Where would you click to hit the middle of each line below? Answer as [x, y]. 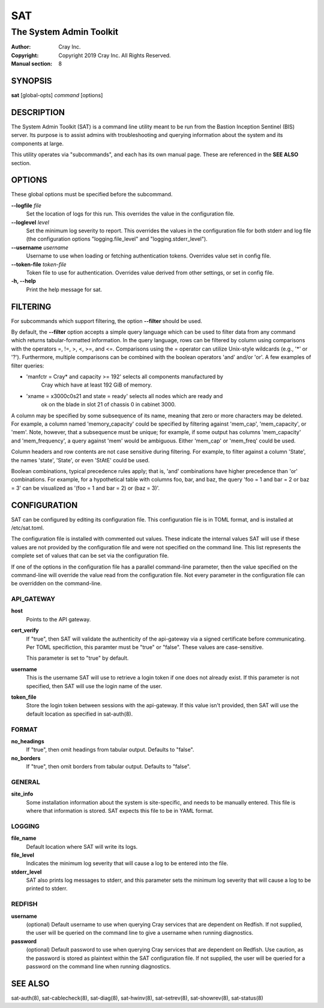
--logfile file [26, 205]
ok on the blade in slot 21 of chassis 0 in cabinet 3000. [109, 405]
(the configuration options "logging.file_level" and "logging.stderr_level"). [117, 239]
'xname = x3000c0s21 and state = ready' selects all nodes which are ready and [124, 396]
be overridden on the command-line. [56, 584]
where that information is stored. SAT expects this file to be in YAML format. [120, 811]
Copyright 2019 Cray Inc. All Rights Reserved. [115, 55]
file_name [24, 838]
